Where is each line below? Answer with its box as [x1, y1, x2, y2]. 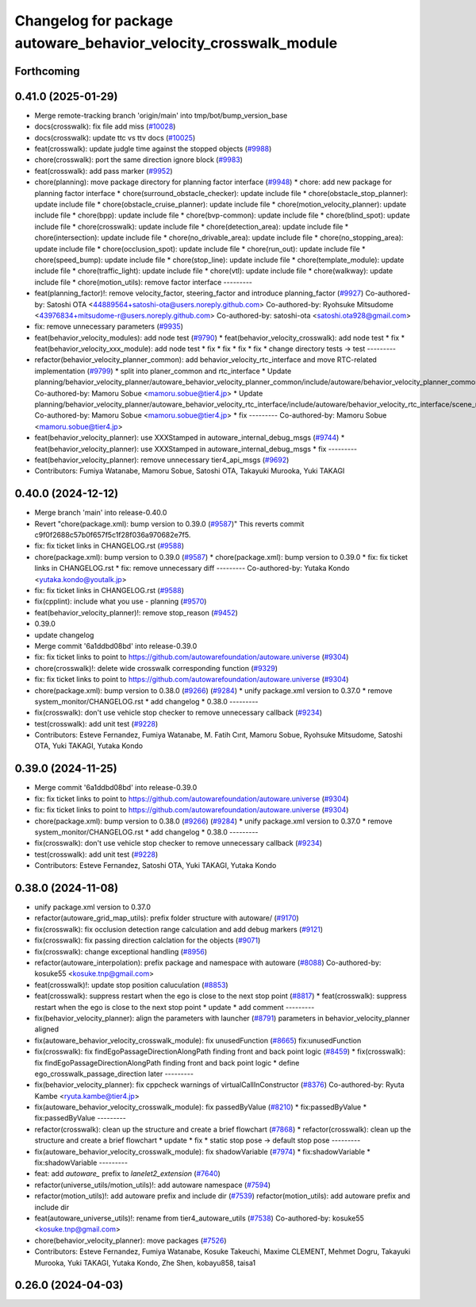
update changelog [34, 630, 94, 639]
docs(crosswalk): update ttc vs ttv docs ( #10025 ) [34, 133, 196, 142]
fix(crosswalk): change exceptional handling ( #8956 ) [34, 947, 208, 956]
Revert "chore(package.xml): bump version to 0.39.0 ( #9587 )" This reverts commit [34, 519, 305, 528]
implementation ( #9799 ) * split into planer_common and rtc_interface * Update [34, 366, 292, 376]
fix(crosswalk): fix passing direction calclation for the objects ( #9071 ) [34, 935, 261, 945]
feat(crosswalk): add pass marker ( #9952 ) [34, 166, 174, 175]
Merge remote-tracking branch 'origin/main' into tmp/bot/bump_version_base [34, 110, 288, 120]
